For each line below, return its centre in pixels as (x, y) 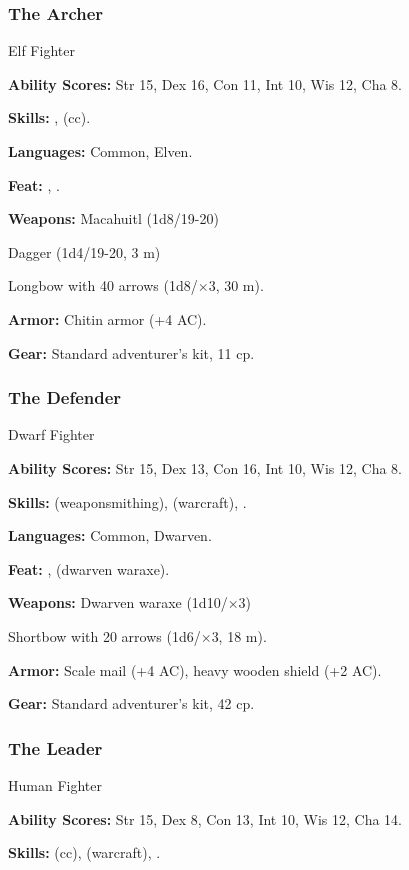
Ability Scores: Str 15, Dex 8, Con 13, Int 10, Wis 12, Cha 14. (205, 818)
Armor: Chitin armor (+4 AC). (107, 318)
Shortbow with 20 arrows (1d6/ (104, 635)
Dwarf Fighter (51, 434)
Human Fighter (55, 784)
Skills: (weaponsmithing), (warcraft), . (127, 501)
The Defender (65, 397)
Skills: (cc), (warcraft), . (84, 852)
